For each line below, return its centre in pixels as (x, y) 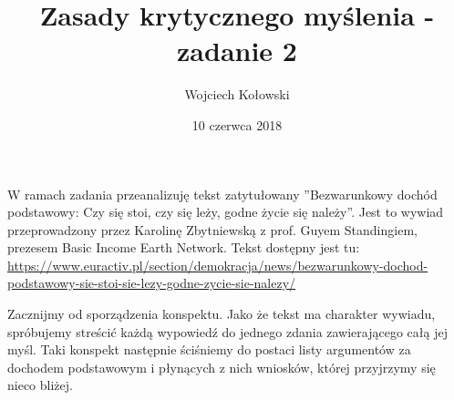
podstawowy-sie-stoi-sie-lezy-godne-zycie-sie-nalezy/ (152, 283)
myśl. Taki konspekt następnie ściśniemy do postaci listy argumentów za (209, 349)
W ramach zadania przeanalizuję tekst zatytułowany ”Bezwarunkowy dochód (222, 194)
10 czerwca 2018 (237, 124)
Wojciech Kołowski (237, 94)
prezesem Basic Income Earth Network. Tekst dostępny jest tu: (184, 247)
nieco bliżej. (40, 385)
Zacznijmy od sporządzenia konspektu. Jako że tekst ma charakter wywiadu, (222, 314)
